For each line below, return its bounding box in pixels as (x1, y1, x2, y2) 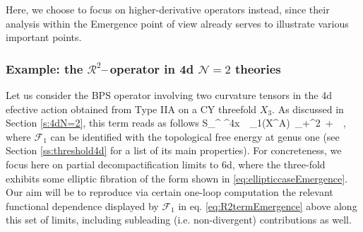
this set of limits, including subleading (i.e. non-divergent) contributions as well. (6, 212, 352, 227)
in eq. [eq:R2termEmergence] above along (178, 198, 357, 213)
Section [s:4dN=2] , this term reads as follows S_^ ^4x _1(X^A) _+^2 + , (6, 115, 346, 130)
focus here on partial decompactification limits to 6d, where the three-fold (6, 156, 326, 171)
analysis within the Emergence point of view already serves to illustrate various (6, 16, 349, 30)
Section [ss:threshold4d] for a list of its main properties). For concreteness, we (6, 143, 342, 158)
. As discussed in (272, 101, 344, 116)
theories (234, 59, 281, 77)
